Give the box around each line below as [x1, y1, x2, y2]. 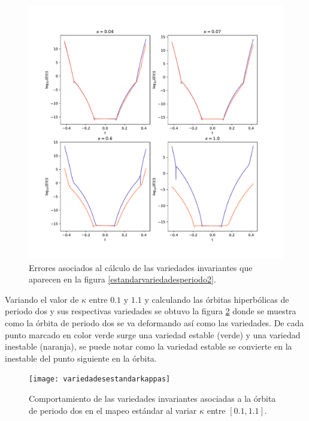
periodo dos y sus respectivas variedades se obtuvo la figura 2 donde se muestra [5, 305, 296, 317]
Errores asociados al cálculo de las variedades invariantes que [29, 261, 253, 273]
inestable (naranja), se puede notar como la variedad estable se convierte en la [5, 340, 292, 353]
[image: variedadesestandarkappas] [29, 375, 171, 384]
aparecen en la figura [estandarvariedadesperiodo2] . [29, 273, 216, 285]
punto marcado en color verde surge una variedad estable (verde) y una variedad [5, 328, 301, 341]
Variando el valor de [5, 293, 79, 305]
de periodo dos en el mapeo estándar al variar [29, 404, 197, 416]
